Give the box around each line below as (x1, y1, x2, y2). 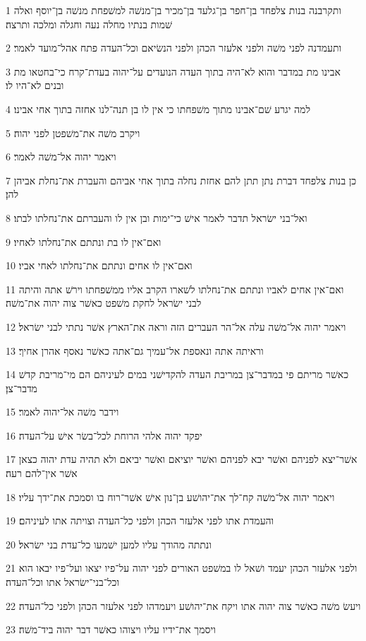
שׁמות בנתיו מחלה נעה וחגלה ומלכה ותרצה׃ (6, 16, 172, 31)
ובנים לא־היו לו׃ (6, 78, 64, 93)
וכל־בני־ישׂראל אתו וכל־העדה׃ (6, 575, 120, 589)
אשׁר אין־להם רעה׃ (6, 466, 78, 481)
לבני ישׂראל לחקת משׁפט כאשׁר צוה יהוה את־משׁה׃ (6, 295, 202, 310)
